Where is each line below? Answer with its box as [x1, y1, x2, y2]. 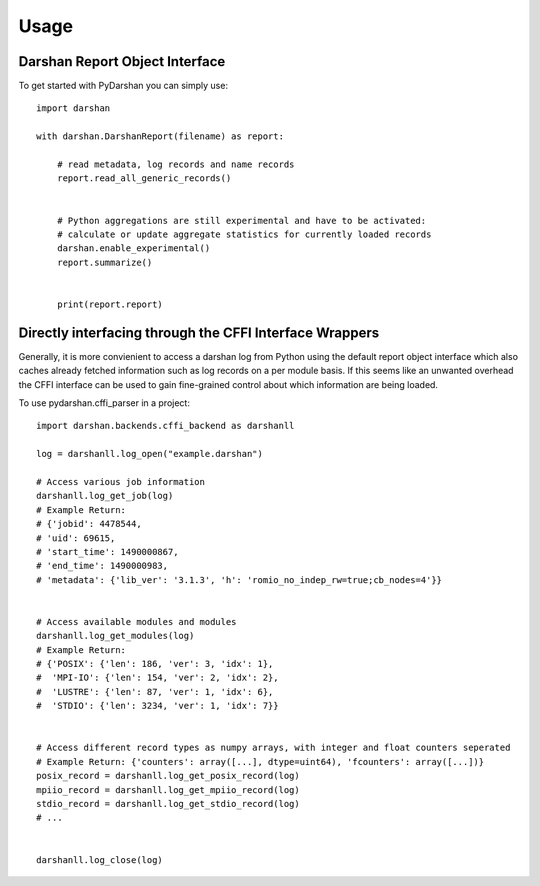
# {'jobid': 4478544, [36, 518, 142, 530]
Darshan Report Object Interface [18, 53, 226, 70]
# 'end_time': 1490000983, [36, 560, 169, 572]
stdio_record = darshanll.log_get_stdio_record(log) [36, 798, 300, 809]
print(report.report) [56, 298, 164, 310]
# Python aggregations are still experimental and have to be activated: [56, 215, 427, 226]
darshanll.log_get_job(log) [36, 490, 174, 502]
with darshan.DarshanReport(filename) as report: [36, 131, 285, 142]
